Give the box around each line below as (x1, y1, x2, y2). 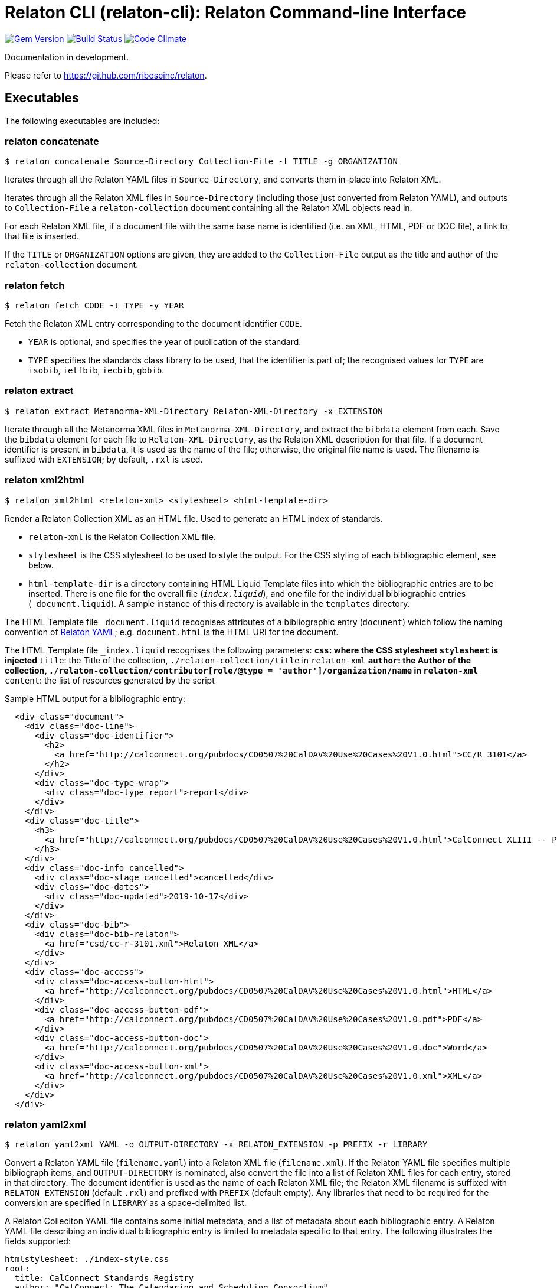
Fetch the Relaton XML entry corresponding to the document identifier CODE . (5, 318, 302, 329)
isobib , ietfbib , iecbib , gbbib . (28, 365, 165, 376)
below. (28, 560, 54, 570)
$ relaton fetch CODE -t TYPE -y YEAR (5, 301, 184, 311)
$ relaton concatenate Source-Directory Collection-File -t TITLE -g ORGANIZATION (5, 157, 398, 167)
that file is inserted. (5, 231, 79, 242)
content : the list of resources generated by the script (5, 675, 215, 685)
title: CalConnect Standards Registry (14, 1273, 194, 1283)
